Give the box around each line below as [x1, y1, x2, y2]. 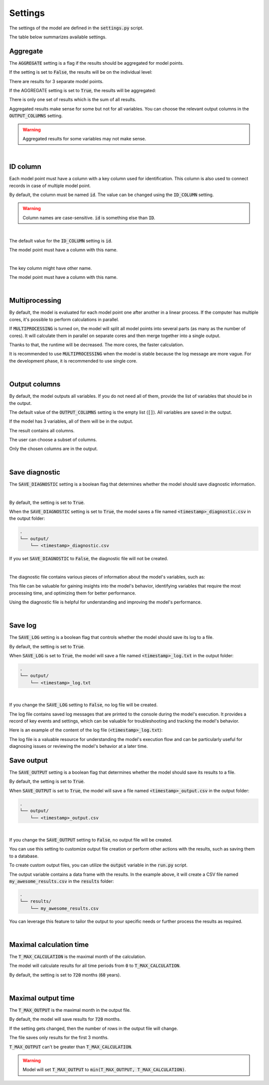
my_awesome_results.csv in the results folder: [9, 878, 114, 884]
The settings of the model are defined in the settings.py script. [9, 25, 144, 31]
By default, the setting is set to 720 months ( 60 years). [9, 971, 122, 978]
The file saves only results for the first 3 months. [9, 1035, 109, 1041]
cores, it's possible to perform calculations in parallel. [9, 316, 120, 322]
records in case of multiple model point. [9, 182, 91, 189]
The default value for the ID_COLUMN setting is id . [9, 238, 113, 243]
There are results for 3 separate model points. [9, 78, 104, 84]
